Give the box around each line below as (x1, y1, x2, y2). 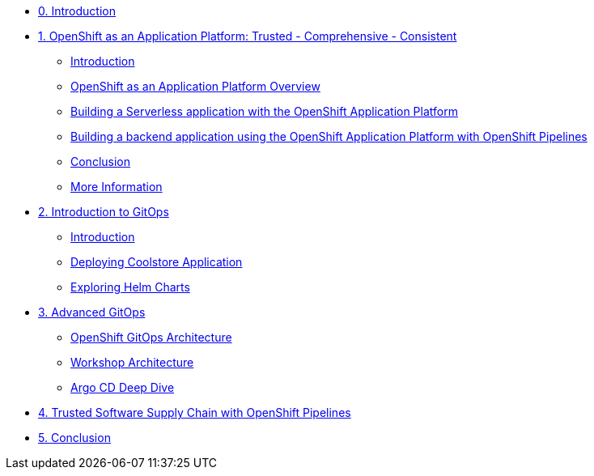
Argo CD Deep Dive (70, 380, 175, 394)
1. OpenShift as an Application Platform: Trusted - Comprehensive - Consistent (38, 29, 457, 43)
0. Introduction (38, 4, 116, 18)
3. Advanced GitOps (38, 305, 146, 319)
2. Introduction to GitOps (38, 205, 169, 219)
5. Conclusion (38, 431, 111, 444)
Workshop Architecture (70, 355, 194, 369)
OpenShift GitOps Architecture (70, 330, 232, 344)
